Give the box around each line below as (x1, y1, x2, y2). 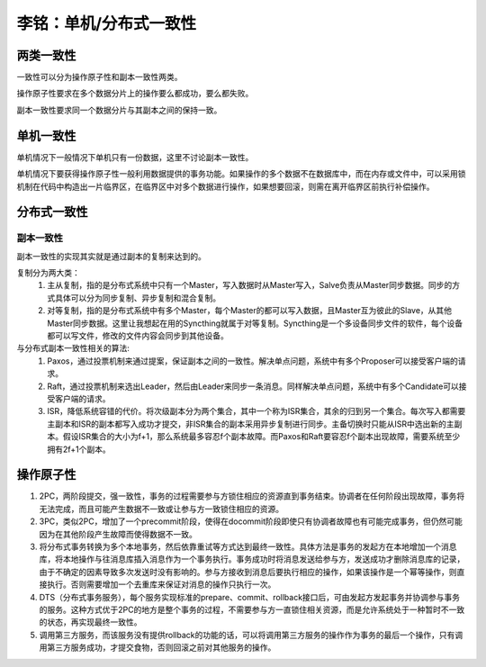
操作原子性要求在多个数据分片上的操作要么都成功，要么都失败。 (16, 88, 254, 99)
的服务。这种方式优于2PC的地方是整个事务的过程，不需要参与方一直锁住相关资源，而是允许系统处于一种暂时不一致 (39, 604, 465, 615)
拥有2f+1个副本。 (47, 444, 112, 455)
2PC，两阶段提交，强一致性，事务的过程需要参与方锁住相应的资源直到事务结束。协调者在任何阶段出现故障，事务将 (39, 491, 465, 501)
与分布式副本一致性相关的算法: (16, 343, 130, 354)
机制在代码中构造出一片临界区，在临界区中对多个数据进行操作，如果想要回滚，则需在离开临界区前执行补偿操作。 (16, 181, 435, 192)
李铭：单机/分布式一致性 (16, 14, 197, 33)
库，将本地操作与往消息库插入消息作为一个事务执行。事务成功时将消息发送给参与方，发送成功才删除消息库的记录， (39, 554, 465, 564)
